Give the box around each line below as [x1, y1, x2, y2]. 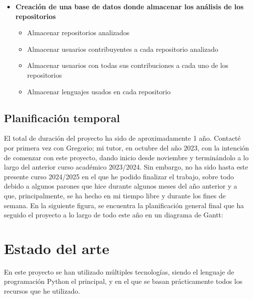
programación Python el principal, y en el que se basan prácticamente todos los [4, 276, 243, 286]
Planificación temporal [4, 110, 120, 125]
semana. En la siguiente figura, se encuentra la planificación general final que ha [4, 200, 244, 210]
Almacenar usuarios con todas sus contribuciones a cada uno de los [27, 60, 229, 70]
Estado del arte [4, 238, 110, 258]
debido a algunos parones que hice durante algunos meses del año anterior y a [4, 181, 237, 191]
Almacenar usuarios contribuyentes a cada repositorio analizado [27, 43, 218, 54]
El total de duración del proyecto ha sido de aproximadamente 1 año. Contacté [4, 133, 241, 143]
